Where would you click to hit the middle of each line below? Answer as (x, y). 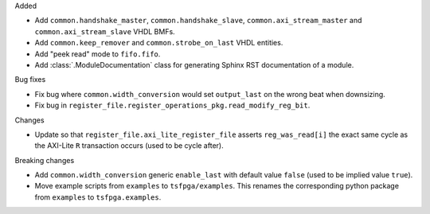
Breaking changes (45, 160)
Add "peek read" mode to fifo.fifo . (98, 54)
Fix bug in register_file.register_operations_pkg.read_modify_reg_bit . (172, 105)
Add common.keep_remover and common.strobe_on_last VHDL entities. (159, 43)
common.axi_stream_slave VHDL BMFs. (105, 31)
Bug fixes (30, 80)
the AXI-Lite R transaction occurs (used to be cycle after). (129, 146)
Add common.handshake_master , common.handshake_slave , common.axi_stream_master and (198, 21)
